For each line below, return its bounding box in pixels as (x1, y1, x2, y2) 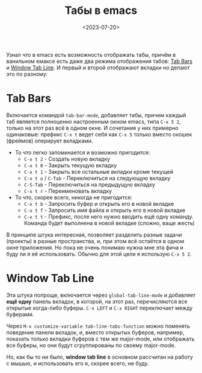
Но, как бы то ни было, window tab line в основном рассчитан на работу (6, 353, 194, 360)
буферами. (6, 310, 34, 317)
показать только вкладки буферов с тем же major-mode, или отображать (6, 335, 195, 342)
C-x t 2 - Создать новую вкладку (23, 155, 111, 162)
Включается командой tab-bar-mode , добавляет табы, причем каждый (6, 111, 186, 118)
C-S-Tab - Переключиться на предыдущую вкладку (23, 180, 155, 188)
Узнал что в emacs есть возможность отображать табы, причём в (6, 51, 176, 58)
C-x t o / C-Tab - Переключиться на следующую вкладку (23, 174, 171, 182)
